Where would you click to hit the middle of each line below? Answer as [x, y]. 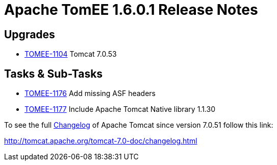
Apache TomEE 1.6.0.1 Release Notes [131, 10]
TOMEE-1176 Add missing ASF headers [90, 93]
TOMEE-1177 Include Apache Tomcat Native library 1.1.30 [120, 109]
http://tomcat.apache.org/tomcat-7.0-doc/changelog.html [101, 141]
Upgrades [30, 34]
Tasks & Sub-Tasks [54, 74]
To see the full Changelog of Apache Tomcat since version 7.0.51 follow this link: [139, 125]
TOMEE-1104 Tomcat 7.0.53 [71, 54]
